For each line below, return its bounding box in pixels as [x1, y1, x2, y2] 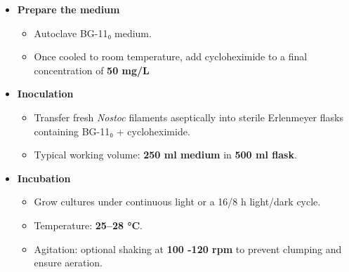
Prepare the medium [17, 2, 120, 16]
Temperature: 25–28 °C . [34, 217, 143, 232]
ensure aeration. [34, 255, 103, 270]
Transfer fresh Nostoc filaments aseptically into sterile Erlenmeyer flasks [34, 109, 343, 124]
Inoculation [17, 86, 74, 101]
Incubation [17, 170, 71, 185]
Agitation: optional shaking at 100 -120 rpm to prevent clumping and [34, 241, 342, 256]
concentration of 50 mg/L [34, 62, 150, 77]
